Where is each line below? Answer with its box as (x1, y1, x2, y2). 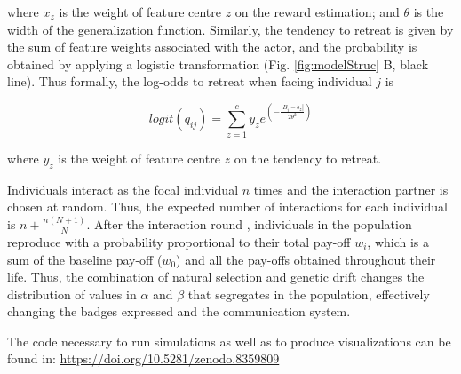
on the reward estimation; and (234, 3, 400, 20)
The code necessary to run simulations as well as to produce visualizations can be (7, 331, 451, 350)
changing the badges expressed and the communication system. (7, 302, 351, 321)
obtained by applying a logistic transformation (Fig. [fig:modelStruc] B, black (7, 54, 429, 73)
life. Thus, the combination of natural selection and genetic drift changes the (7, 267, 425, 286)
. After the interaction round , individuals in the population (86, 215, 412, 234)
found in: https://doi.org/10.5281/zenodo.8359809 (7, 349, 280, 368)
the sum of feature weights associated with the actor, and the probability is (7, 37, 417, 56)
